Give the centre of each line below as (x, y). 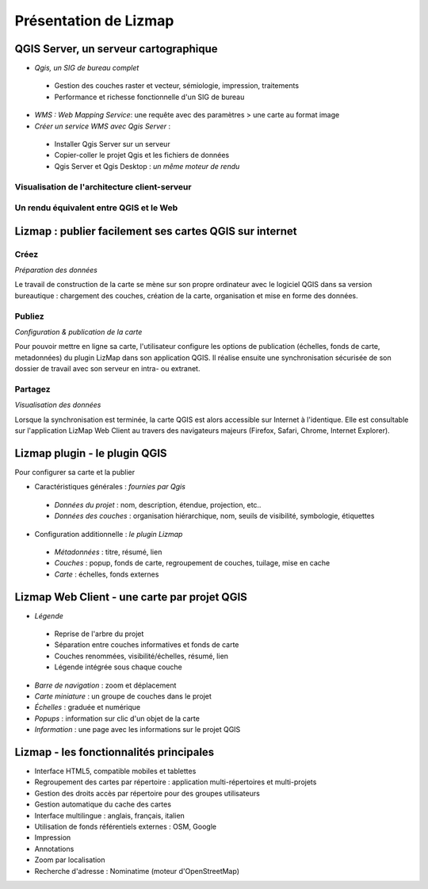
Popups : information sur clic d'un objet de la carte (117, 718)
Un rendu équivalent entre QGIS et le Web (96, 208)
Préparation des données (56, 270)
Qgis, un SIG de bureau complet (87, 68)
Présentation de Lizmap (94, 21)
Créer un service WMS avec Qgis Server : (103, 126)
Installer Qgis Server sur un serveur (112, 144)
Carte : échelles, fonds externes (107, 574)
